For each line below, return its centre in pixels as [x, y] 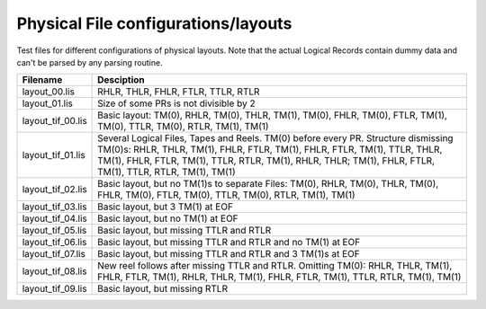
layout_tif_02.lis [54, 190]
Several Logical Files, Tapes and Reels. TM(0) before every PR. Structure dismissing [275, 138]
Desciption [121, 80]
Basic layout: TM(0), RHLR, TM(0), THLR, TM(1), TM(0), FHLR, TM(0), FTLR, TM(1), [272, 115]
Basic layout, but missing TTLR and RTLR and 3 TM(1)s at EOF [229, 254]
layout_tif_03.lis [54, 207]
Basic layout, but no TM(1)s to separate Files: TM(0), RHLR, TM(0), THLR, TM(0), [268, 184]
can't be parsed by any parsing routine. [90, 62]
